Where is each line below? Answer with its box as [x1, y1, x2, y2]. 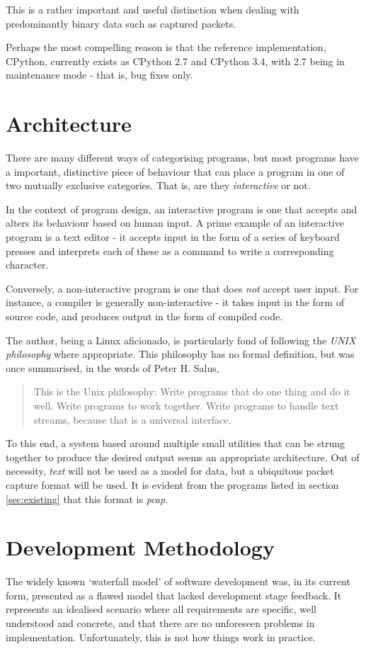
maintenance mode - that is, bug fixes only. [6, 67, 193, 82]
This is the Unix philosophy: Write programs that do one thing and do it [33, 384, 350, 399]
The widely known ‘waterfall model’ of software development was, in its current [6, 574, 350, 589]
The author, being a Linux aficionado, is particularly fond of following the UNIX [6, 332, 356, 347]
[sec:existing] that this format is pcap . [6, 491, 168, 506]
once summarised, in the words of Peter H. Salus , [6, 360, 219, 375]
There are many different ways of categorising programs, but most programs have [6, 150, 359, 165]
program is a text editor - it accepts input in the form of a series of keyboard [6, 230, 340, 244]
